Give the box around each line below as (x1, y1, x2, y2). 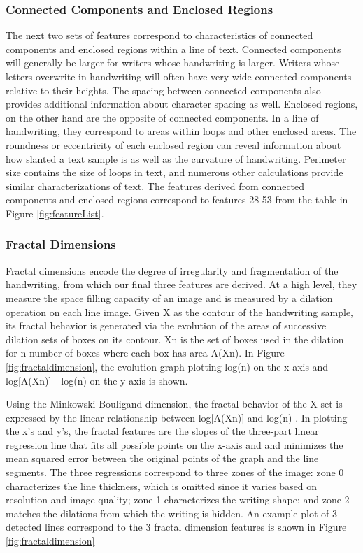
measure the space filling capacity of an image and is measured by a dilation (6, 290, 333, 305)
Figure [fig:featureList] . (6, 206, 104, 220)
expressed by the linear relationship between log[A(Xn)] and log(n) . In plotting (6, 410, 348, 424)
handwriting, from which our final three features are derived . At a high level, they (6, 277, 357, 292)
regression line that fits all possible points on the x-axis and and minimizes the (6, 437, 343, 452)
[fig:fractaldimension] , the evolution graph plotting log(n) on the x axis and (6, 359, 329, 373)
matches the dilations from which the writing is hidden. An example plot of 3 (6, 505, 337, 520)
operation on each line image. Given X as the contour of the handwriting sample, (6, 304, 353, 319)
